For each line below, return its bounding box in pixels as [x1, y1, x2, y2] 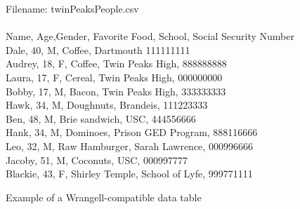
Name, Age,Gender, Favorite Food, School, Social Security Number [6, 29, 294, 43]
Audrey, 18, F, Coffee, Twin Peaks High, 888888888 [6, 56, 227, 71]
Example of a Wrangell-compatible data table [6, 189, 202, 204]
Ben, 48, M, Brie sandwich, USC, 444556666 [6, 111, 196, 126]
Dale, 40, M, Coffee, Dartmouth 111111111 [6, 42, 190, 57]
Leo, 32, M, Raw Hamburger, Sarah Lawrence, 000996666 [6, 138, 253, 153]
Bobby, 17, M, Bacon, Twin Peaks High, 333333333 [6, 83, 226, 98]
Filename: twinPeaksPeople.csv [6, 1, 139, 15]
